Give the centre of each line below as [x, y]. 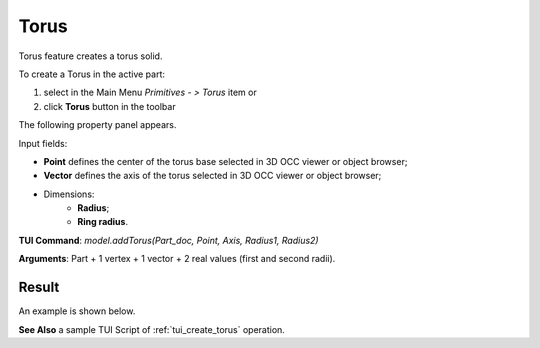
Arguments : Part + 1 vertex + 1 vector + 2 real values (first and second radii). [177, 259]
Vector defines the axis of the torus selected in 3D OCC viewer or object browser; [212, 176]
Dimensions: [69, 194]
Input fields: [43, 143]
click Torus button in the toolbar [109, 106]
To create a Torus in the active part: [91, 74]
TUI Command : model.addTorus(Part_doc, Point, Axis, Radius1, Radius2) [168, 240]
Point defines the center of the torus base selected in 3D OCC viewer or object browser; [225, 161]
